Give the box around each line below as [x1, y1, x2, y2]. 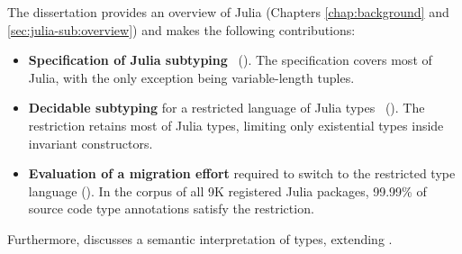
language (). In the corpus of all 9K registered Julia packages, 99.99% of [28, 181, 427, 200]
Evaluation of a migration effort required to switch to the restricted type [28, 164, 456, 183]
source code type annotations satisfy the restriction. [28, 199, 314, 218]
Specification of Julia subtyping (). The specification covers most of [28, 50, 432, 69]
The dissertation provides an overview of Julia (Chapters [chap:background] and [7, 3, 449, 21]
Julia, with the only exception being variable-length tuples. [28, 68, 355, 86]
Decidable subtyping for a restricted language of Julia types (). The [28, 98, 425, 117]
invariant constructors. [28, 133, 153, 152]
